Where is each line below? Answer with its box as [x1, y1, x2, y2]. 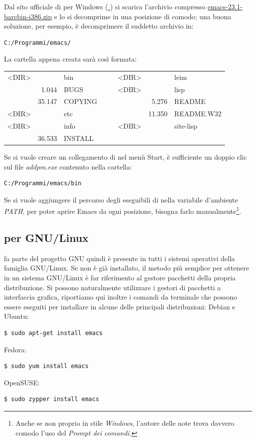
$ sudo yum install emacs [4, 363, 89, 370]
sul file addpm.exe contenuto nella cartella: [4, 161, 132, 171]
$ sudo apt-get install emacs [4, 330, 103, 337]
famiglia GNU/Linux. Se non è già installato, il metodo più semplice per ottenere [4, 263, 249, 273]
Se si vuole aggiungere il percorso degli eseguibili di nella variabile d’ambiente [4, 194, 238, 204]
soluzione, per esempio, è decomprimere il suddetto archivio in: [4, 21, 193, 31]
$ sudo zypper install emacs [4, 396, 99, 403]
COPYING [64, 96, 97, 106]
